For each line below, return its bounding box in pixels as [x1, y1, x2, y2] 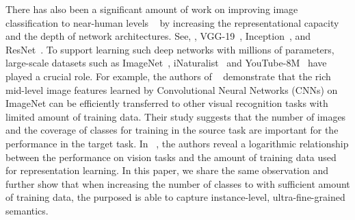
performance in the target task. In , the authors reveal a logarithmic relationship [5, 136, 349, 150]
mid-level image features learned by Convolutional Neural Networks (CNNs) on [5, 82, 338, 97]
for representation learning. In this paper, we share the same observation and [5, 163, 328, 178]
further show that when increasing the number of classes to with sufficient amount [5, 176, 350, 191]
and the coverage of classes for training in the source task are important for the [5, 123, 339, 137]
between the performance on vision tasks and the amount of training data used [5, 149, 337, 164]
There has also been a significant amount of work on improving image [5, 2, 298, 16]
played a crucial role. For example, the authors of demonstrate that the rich [5, 69, 331, 83]
